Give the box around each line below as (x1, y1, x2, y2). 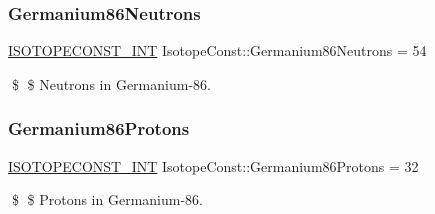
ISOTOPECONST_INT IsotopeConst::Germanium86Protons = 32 (8, 155, 419, 176)
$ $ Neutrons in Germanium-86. (11, 73, 211, 94)
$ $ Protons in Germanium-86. (11, 189, 203, 210)
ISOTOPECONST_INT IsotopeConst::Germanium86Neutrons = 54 (8, 40, 427, 61)
